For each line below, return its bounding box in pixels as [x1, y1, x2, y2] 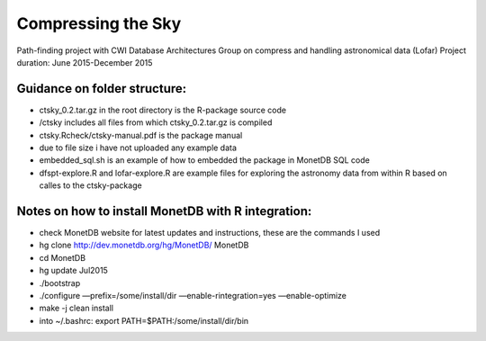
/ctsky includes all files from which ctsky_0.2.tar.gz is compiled [39, 117, 273, 128]
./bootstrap [39, 277, 81, 288]
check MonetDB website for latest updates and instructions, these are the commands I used [39, 228, 381, 238]
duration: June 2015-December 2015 [16, 57, 153, 67]
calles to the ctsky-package [39, 180, 143, 191]
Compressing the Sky [16, 13, 182, 33]
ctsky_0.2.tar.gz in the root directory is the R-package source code [39, 104, 287, 115]
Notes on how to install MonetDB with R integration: [16, 203, 312, 219]
